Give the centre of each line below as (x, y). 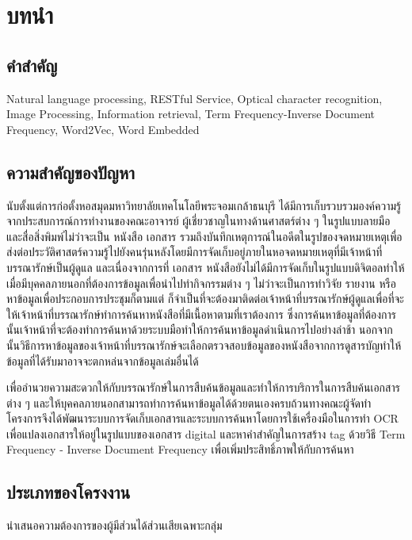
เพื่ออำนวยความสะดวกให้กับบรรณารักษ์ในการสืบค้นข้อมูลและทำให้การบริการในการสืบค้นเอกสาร (203, 387)
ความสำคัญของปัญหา (71, 172)
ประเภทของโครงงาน (69, 492)
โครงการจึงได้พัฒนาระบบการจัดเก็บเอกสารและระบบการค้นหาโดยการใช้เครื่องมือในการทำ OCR (202, 418)
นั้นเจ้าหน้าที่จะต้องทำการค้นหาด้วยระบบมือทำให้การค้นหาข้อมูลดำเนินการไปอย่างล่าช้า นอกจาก (200, 329)
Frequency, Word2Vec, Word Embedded (103, 129)
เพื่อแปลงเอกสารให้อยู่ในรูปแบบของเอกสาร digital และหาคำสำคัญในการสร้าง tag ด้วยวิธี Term (206, 433)
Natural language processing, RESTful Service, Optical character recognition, (195, 98)
